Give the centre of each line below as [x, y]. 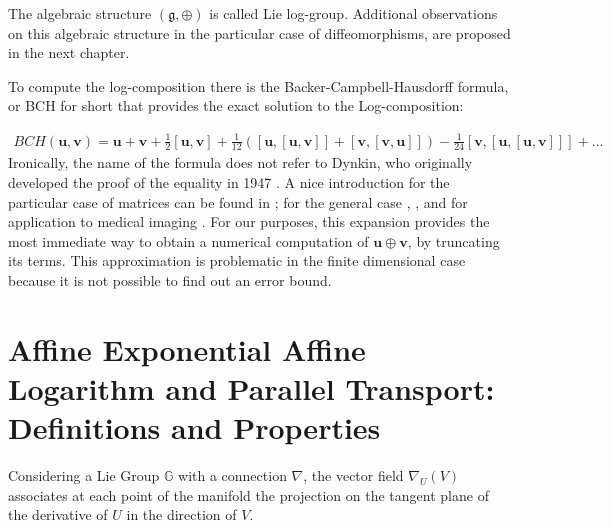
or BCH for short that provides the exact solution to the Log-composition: [236, 105]
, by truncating [453, 240]
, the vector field [353, 475]
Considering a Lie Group [84, 475]
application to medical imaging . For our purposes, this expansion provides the [249, 221]
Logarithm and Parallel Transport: [251, 387]
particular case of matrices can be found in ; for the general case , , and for [238, 201]
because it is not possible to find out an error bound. [170, 279]
